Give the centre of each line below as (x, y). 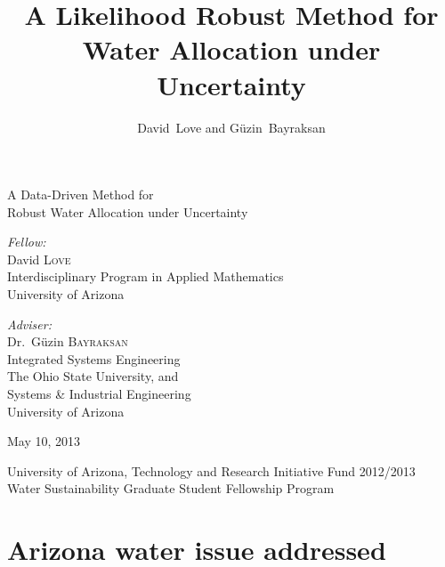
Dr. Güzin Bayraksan (68, 341)
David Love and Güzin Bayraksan (231, 127)
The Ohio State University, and (93, 376)
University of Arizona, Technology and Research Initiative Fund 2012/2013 (211, 470)
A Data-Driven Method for (81, 194)
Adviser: (29, 324)
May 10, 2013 (44, 441)
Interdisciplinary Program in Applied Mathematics (146, 276)
